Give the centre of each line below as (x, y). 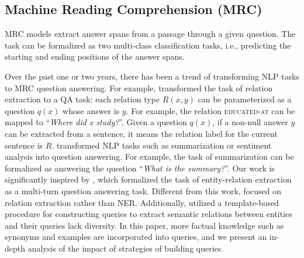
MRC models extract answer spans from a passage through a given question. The (150, 34)
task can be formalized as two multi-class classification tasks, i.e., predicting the (148, 45)
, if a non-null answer (250, 122)
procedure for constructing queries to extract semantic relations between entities (148, 214)
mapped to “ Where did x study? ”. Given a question (96, 122)
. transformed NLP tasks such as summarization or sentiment (162, 145)
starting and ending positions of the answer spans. (95, 56)
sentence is (24, 145)
